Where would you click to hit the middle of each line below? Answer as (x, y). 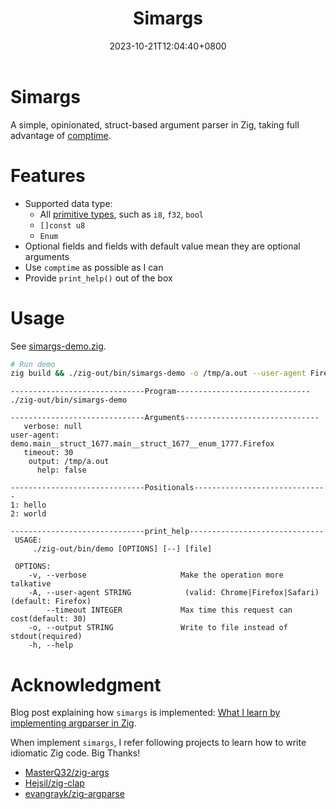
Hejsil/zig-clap (54, 783)
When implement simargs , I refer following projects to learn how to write (158, 743)
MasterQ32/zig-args (67, 773)
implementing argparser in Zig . (73, 723)
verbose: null (53, 427)
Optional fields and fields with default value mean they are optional (162, 246)
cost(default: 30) (48, 619)
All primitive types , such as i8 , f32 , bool (121, 214)
